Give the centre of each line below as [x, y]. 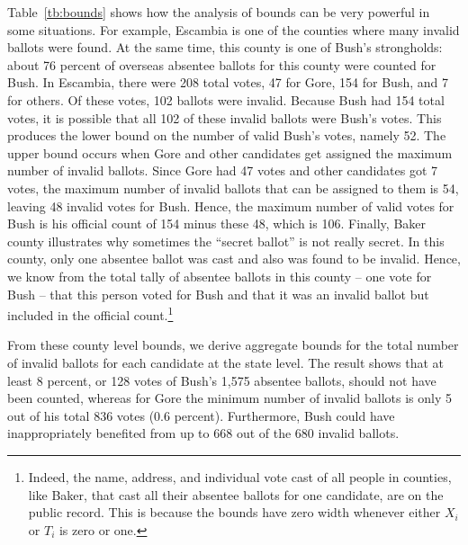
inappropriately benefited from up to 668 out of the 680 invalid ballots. [203, 433]
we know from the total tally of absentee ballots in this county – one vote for [220, 276]
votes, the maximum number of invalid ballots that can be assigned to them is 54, [233, 188]
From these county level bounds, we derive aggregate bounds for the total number [233, 345]
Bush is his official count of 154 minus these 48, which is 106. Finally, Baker [216, 223]
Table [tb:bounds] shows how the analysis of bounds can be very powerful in [219, 12]
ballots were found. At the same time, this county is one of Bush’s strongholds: [225, 47]
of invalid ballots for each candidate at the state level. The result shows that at [225, 362]
